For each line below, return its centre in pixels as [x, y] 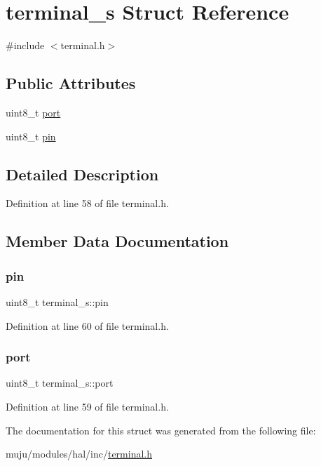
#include [25, 45]
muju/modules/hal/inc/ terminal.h [79, 454]
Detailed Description [82, 174]
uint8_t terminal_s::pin [57, 301]
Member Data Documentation [117, 241]
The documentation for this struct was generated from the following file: [161, 430]
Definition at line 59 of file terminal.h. [87, 406]
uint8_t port [33, 112]
